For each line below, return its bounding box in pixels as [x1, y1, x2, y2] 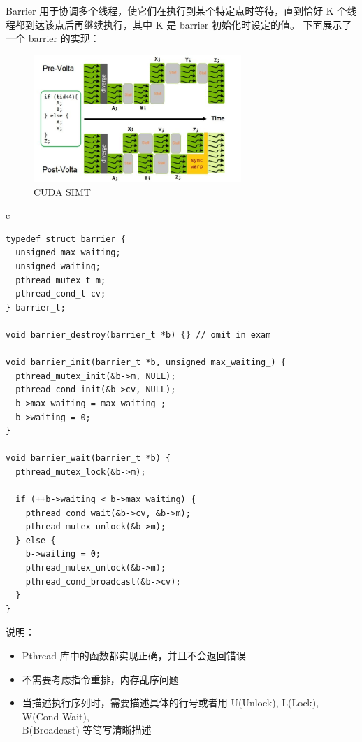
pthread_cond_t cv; [15, 289, 106, 299]
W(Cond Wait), [22, 708, 89, 723]
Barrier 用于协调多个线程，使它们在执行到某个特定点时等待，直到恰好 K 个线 [6, 3, 357, 17]
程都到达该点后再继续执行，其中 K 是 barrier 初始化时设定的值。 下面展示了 [6, 17, 352, 31]
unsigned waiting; [15, 261, 101, 271]
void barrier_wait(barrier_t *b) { [6, 453, 171, 464]
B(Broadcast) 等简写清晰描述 [22, 722, 152, 737]
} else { [15, 535, 56, 545]
